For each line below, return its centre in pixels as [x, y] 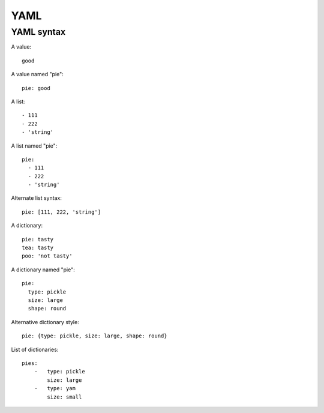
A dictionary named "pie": [43, 270]
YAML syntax [38, 32]
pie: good [36, 88]
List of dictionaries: [35, 349]
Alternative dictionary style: [45, 322]
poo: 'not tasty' [47, 256]
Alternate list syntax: [37, 198]
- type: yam [55, 388]
